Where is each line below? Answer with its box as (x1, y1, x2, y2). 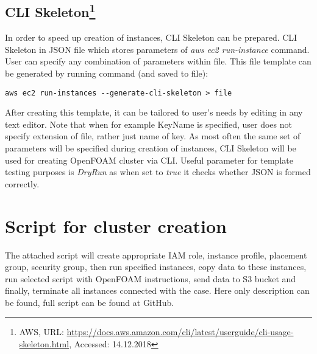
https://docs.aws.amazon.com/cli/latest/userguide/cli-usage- (66, 325, 294, 338)
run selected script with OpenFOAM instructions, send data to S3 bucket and (5, 272, 296, 285)
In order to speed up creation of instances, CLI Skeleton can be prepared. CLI (5, 31, 297, 44)
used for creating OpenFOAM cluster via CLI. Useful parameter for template (5, 153, 293, 166)
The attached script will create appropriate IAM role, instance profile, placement (5, 248, 307, 261)
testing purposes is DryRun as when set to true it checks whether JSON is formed (5, 165, 311, 178)
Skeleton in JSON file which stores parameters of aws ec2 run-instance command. (5, 43, 310, 55)
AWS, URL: (19, 325, 64, 338)
